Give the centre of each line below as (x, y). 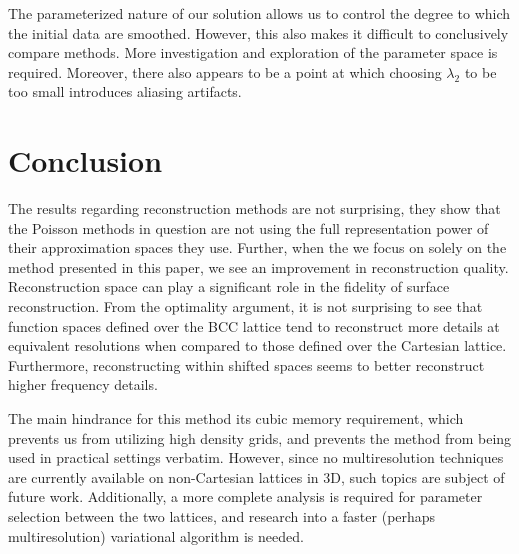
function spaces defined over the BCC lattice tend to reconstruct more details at (254, 325)
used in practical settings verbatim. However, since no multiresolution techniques (256, 457)
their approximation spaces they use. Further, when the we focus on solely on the (257, 247)
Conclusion (85, 160)
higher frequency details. (83, 384)
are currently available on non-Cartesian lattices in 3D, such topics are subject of (256, 476)
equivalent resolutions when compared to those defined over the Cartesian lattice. (257, 345)
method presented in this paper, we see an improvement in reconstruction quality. (258, 266)
